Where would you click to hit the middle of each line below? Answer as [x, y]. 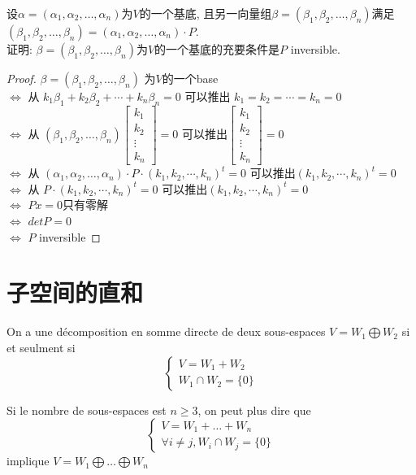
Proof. [22, 78]
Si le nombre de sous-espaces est [87, 410]
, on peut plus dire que [254, 410]
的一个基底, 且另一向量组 [206, 13]
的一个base [190, 78]
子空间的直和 [75, 292]
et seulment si [41, 347]
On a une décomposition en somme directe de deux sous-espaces [166, 331]
